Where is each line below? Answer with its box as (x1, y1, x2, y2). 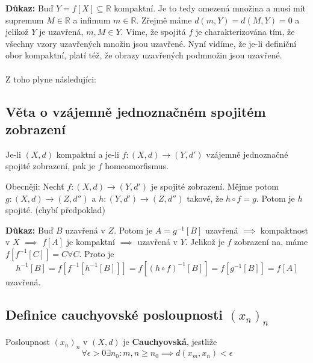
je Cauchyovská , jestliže (123, 335, 217, 348)
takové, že (187, 191, 223, 204)
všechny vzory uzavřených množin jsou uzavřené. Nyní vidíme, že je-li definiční (5, 37, 297, 49)
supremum (5, 13, 44, 26)
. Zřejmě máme (136, 13, 192, 26)
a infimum (73, 13, 111, 26)
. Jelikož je (185, 235, 225, 248)
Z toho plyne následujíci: (5, 72, 96, 85)
